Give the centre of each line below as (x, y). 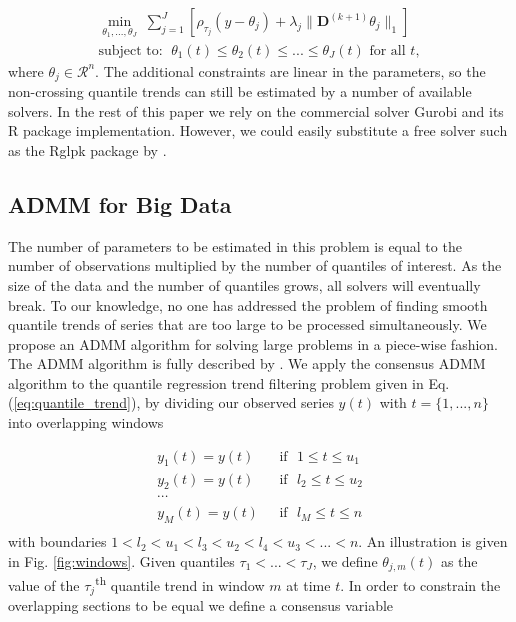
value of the (44, 584)
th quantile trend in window (180, 583)
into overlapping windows (86, 422)
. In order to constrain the (420, 584)
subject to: (130, 50)
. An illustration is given (433, 541)
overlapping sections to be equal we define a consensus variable (201, 605)
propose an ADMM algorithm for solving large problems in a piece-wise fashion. (253, 343)
